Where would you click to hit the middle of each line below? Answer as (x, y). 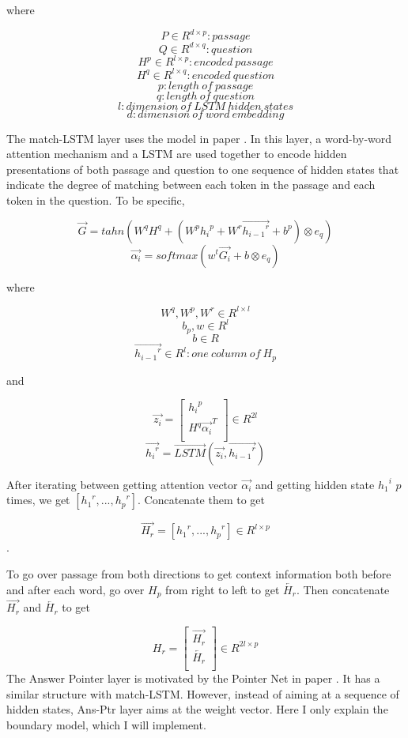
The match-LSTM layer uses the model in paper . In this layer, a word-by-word (199, 138)
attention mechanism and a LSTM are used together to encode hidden (177, 154)
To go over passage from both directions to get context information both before (199, 574)
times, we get (38, 500)
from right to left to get (223, 589)
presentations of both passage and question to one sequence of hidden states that (203, 169)
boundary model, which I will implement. (106, 725)
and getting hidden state (315, 484)
